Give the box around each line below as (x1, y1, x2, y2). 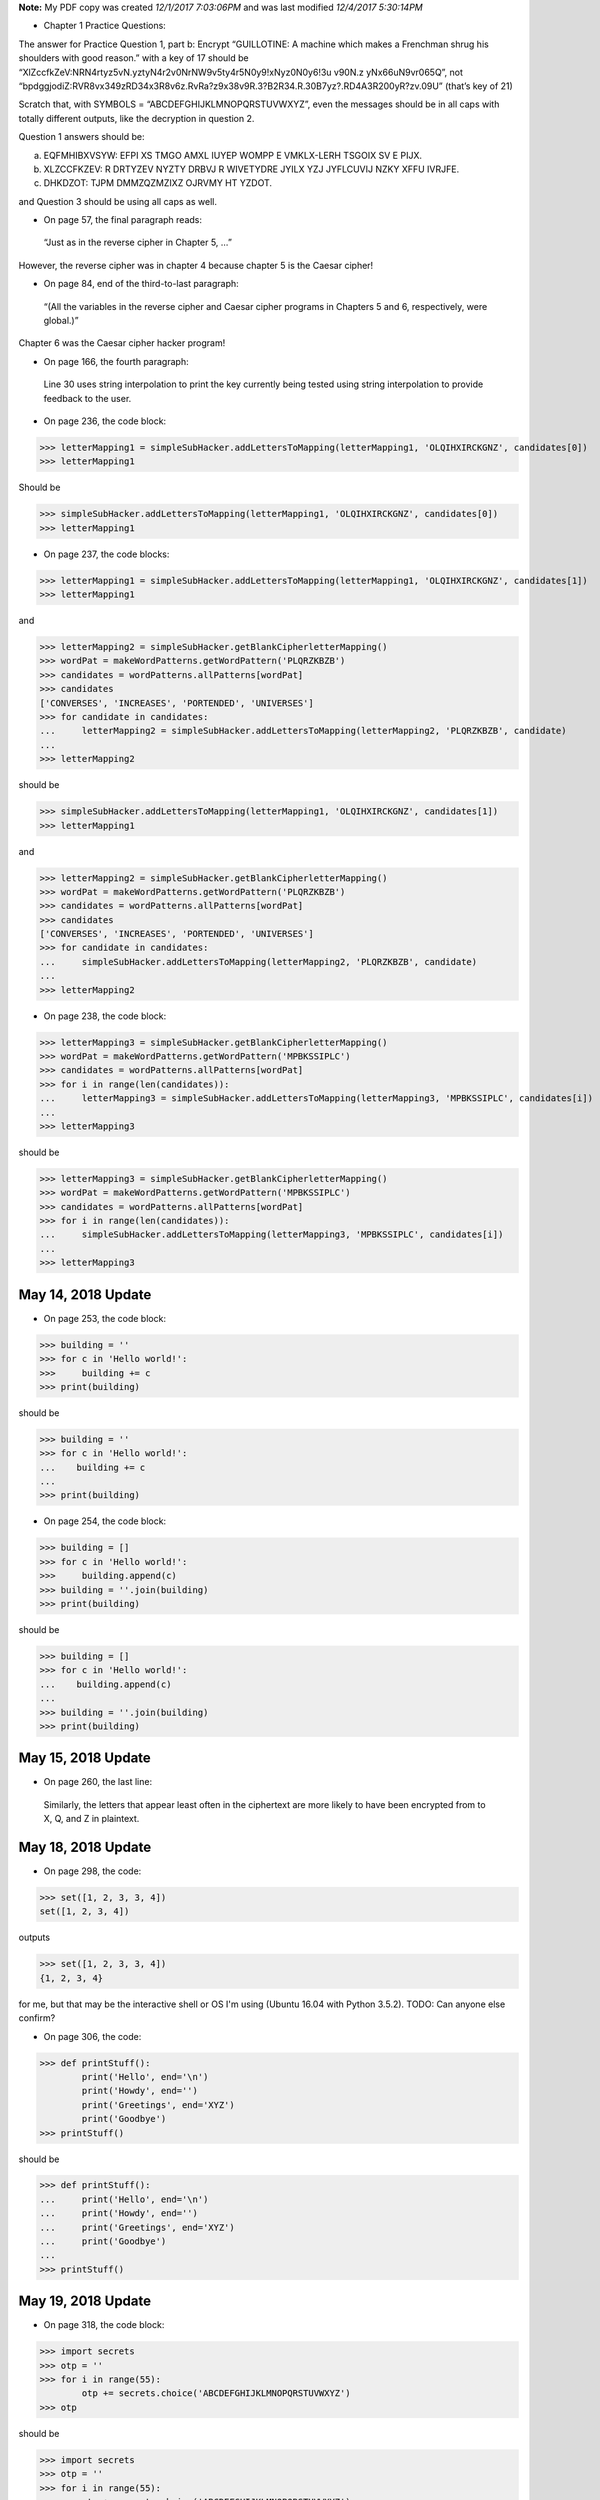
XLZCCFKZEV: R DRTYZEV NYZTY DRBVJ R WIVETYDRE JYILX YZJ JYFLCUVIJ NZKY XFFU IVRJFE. (43, 163, 460, 175)
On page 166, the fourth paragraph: (43, 355, 189, 367)
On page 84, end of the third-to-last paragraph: (43, 278, 239, 290)
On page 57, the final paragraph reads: (43, 214, 203, 226)
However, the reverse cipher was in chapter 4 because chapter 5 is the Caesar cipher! (18, 259, 374, 271)
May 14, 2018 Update (18, 1286, 152, 1303)
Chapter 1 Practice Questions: (43, 20, 167, 32)
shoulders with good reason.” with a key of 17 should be (18, 52, 249, 64)
